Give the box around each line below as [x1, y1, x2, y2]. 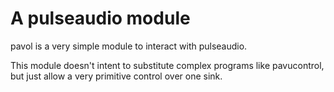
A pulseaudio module [10, 7, 191, 30]
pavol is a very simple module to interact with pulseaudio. [10, 40, 248, 52]
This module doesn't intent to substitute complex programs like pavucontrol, [10, 59, 325, 71]
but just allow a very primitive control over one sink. [10, 70, 223, 82]
